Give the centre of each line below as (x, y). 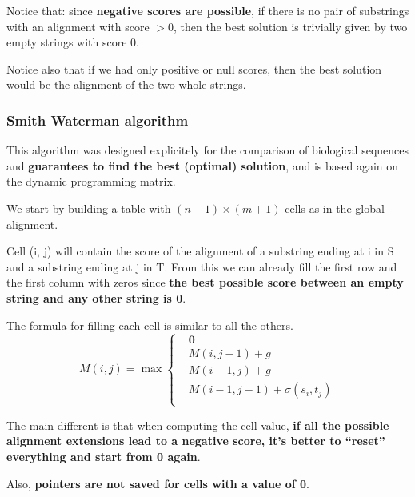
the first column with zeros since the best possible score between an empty (205, 282)
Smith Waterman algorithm (98, 120)
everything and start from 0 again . (104, 456)
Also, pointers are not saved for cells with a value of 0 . (158, 483)
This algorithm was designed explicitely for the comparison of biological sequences (208, 150)
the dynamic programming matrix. (91, 181)
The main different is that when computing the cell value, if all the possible (198, 425)
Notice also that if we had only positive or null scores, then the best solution (194, 68)
